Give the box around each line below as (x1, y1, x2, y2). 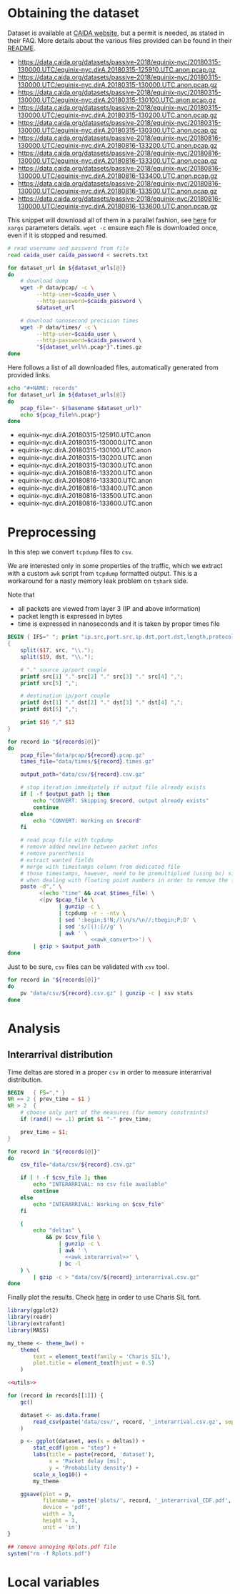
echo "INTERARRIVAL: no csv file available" (33, 1181, 168, 1188)
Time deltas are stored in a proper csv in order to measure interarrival (7, 1067, 212, 1076)
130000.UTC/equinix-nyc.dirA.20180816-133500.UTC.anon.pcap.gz (17, 186, 218, 195)
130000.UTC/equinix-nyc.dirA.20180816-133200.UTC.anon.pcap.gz (17, 141, 218, 149)
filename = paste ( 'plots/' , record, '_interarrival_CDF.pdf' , (42, 1497, 232, 1505)
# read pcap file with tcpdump (20, 837, 114, 844)
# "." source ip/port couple (20, 666, 107, 673)
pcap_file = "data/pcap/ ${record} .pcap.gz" (20, 752, 145, 759)
